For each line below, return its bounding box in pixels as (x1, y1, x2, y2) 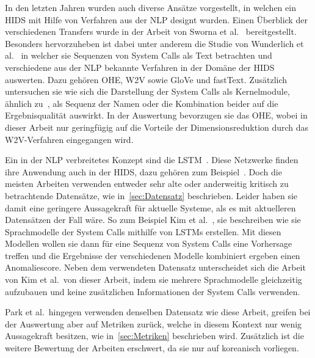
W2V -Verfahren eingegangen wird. (5, 133, 134, 145)
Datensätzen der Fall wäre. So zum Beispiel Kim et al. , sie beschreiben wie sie (5, 213, 301, 226)
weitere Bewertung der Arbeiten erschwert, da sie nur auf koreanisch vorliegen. (5, 342, 299, 354)
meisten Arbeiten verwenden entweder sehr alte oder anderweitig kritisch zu (5, 177, 289, 190)
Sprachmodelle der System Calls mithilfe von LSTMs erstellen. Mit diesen (5, 225, 281, 238)
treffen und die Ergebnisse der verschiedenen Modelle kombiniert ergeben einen (5, 249, 300, 261)
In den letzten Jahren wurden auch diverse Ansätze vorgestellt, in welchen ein (5, 1, 296, 13)
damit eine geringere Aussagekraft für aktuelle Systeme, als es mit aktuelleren (5, 201, 296, 214)
